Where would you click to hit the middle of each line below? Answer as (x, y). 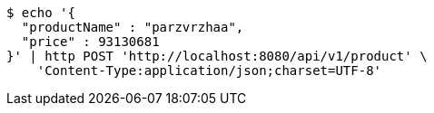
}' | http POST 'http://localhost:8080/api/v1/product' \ (217, 56)
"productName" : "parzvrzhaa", (133, 27)
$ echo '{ (41, 13)
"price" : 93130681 (90, 42)
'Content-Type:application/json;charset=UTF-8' (209, 71)
